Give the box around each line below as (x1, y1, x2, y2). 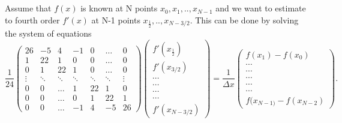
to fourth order (5, 13, 60, 26)
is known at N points (80, 2, 158, 14)
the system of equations (5, 27, 92, 40)
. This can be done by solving (190, 13, 299, 26)
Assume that (5, 2, 52, 14)
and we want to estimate (215, 2, 306, 14)
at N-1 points (91, 13, 140, 26)
